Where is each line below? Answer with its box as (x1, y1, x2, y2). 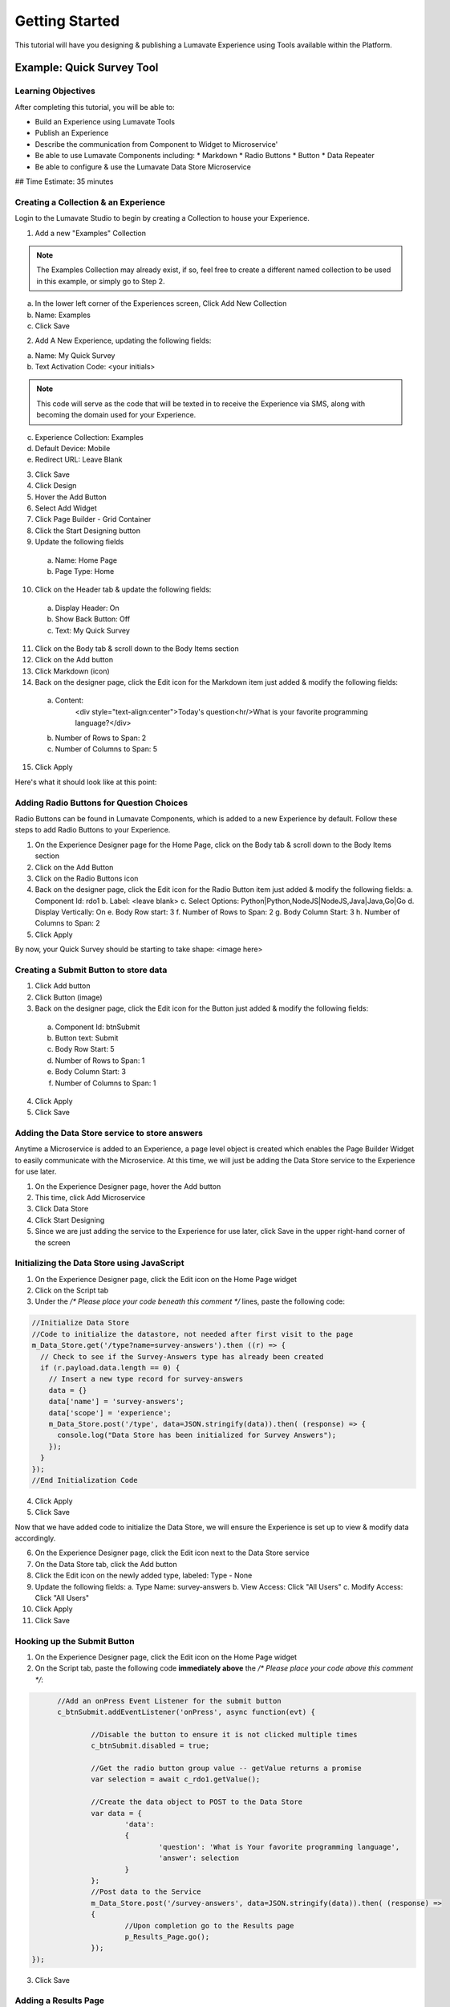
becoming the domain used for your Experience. (36, 410, 197, 420)
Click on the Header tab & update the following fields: (34, 584, 212, 594)
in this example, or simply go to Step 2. (36, 276, 165, 286)
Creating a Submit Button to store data (14, 964, 168, 975)
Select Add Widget (34, 503, 98, 513)
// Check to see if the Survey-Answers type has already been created (40, 1352, 324, 1361)
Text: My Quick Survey (55, 625, 130, 635)
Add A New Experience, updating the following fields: (34, 336, 212, 345)
